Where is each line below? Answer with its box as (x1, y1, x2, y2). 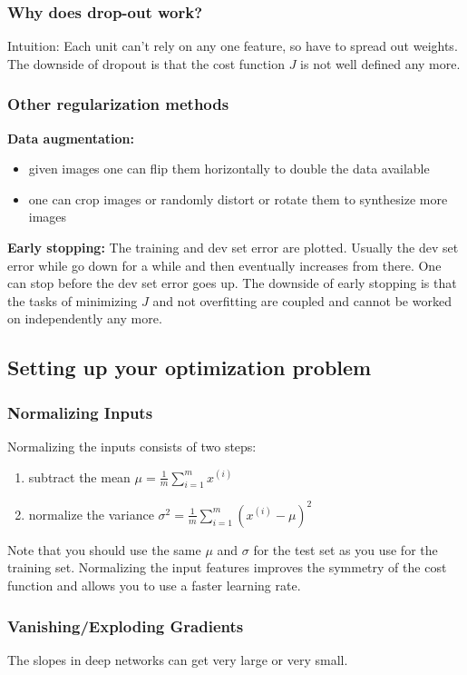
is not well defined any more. (300, 54, 461, 73)
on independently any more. (7, 309, 162, 328)
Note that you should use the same (7, 540, 201, 559)
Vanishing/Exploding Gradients (7, 614, 244, 637)
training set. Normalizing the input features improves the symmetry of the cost (7, 558, 447, 577)
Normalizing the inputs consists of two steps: (7, 436, 257, 455)
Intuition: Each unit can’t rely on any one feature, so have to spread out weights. (7, 36, 458, 55)
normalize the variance (28, 504, 154, 523)
